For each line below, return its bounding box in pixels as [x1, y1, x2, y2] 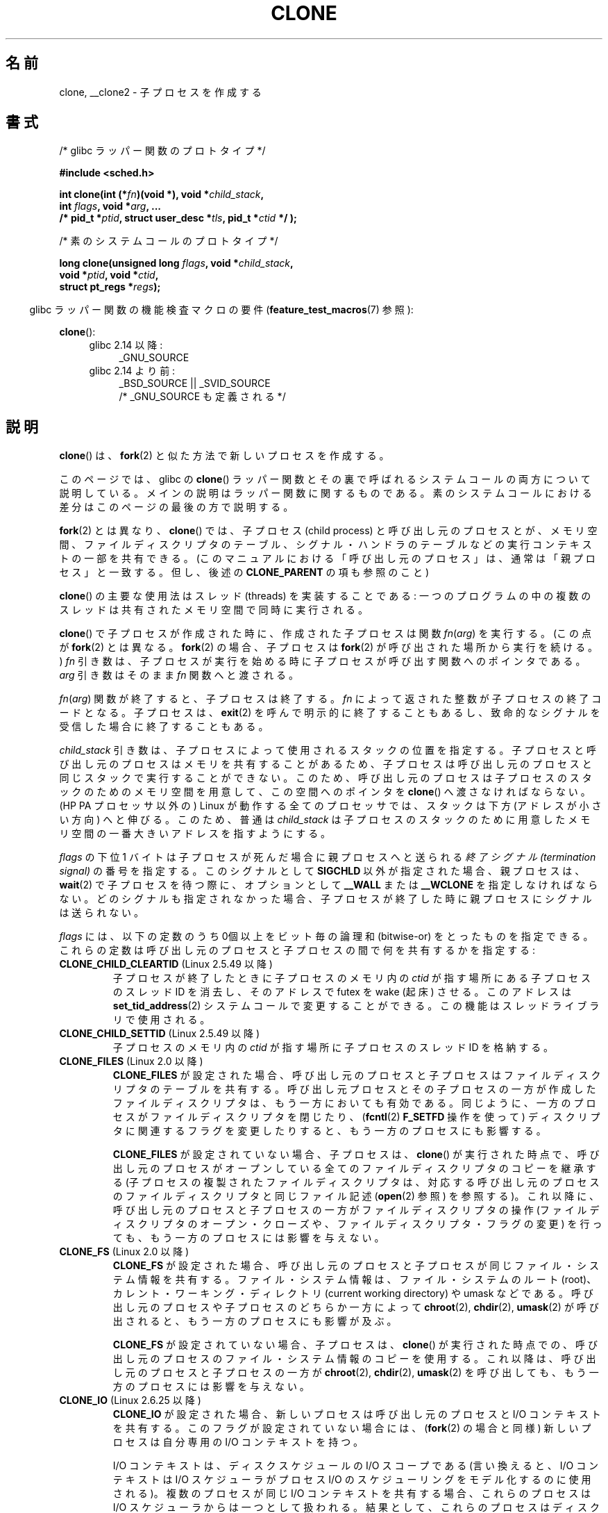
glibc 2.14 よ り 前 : [89, 365, 176, 377]
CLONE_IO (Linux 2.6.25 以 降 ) [59, 1394, 201, 1407]
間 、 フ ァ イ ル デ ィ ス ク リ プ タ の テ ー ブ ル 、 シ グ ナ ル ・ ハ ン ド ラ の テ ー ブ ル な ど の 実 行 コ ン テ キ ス [59, 538, 592, 551]
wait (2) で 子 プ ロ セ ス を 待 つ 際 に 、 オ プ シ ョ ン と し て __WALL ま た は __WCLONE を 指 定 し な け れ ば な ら [59, 879, 598, 891]
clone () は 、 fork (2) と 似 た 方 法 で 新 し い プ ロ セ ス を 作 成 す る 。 [59, 449, 389, 462]
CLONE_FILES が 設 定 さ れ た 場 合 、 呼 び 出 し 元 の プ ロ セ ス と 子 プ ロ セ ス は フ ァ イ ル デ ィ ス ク [112, 1069, 601, 1082]
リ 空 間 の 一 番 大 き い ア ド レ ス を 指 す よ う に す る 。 [59, 827, 331, 840]
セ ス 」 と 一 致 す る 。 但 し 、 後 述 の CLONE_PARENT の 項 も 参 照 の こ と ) [59, 566, 430, 579]
